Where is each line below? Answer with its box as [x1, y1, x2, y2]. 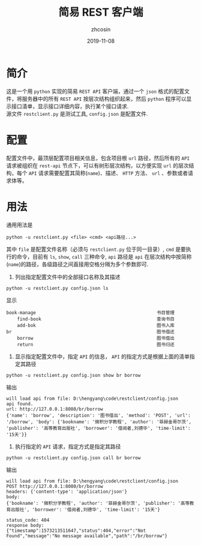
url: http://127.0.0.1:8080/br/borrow [6, 406, 103, 412]
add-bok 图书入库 [17, 322, 175, 328]
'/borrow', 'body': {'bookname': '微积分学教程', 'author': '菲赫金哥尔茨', [6, 418, 192, 425]
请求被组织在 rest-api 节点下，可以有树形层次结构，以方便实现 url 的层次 [6, 161, 189, 169]
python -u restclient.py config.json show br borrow [6, 372, 141, 378]
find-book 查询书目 [17, 316, 175, 322]
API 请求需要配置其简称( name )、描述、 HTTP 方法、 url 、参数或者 [28, 169, 188, 176]
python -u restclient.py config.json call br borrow [6, 454, 141, 461]
